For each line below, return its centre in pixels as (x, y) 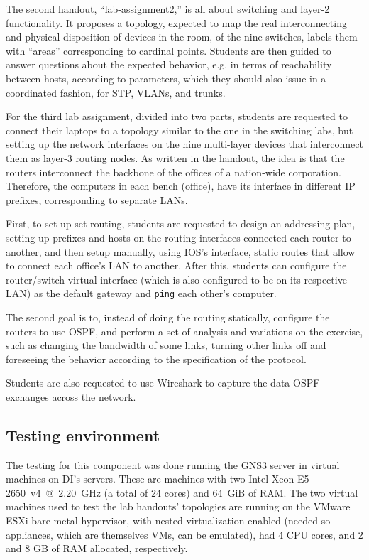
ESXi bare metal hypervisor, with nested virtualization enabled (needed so (168, 521)
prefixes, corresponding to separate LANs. (97, 199)
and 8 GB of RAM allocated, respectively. (97, 548)
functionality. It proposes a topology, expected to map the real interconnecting (176, 22)
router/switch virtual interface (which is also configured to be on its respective (176, 279)
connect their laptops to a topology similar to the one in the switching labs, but (180, 130)
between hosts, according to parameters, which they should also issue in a (166, 78)
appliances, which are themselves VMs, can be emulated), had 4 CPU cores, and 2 (184, 534)
